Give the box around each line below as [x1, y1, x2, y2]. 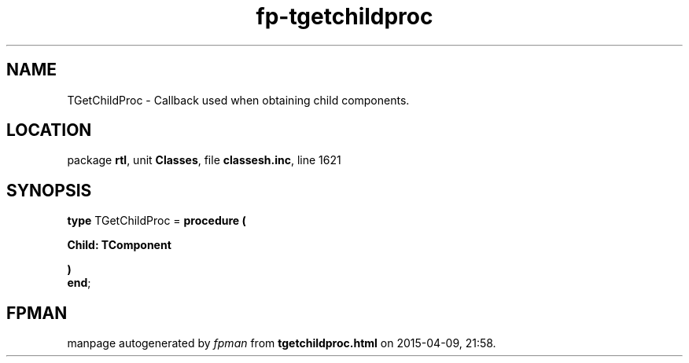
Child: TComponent [67, 238, 171, 252]
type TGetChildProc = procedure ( [67, 214, 246, 228]
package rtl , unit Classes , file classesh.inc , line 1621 [67, 153, 341, 167]
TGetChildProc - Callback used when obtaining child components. [67, 93, 410, 107]
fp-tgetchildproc [256, 3, 433, 30]
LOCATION [6, 120, 92, 141]
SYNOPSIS [6, 180, 92, 200]
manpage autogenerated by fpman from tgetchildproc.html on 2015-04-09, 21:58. [67, 336, 496, 350]
